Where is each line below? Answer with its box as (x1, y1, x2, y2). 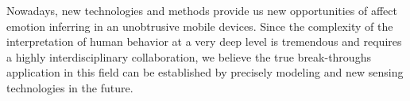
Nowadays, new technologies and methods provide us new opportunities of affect (6, 2, 397, 18)
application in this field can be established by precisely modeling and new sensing (6, 64, 404, 80)
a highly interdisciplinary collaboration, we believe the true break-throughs (6, 48, 371, 65)
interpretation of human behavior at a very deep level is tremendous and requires (6, 33, 402, 50)
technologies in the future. (6, 79, 133, 95)
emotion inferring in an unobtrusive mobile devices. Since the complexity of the (6, 17, 393, 34)
